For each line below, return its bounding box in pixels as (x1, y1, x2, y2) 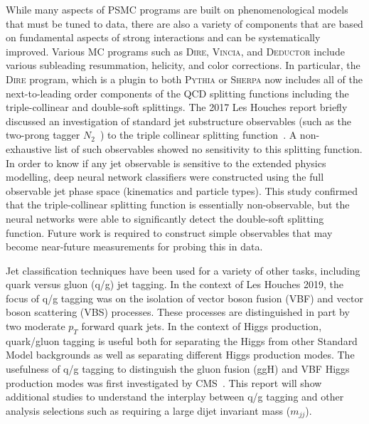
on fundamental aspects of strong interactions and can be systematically (6, 30, 321, 45)
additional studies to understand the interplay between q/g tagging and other (6, 389, 344, 404)
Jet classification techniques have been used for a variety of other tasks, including (6, 263, 360, 277)
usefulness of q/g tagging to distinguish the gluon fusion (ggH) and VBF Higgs (6, 361, 350, 376)
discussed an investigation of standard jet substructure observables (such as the (6, 113, 351, 128)
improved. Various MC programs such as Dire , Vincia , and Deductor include (6, 43, 345, 58)
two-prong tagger (6, 127, 80, 142)
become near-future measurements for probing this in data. (6, 239, 263, 254)
